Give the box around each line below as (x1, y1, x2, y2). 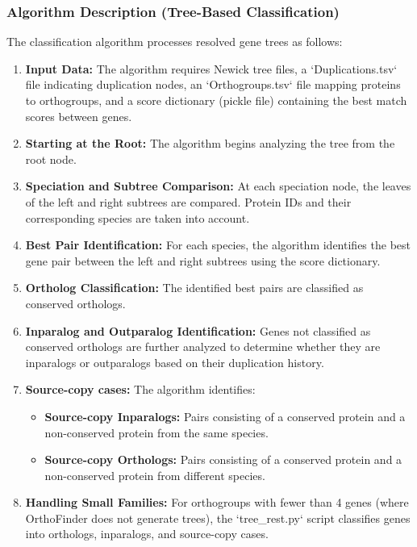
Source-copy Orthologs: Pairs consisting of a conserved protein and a (44, 451, 402, 468)
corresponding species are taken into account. (25, 209, 250, 226)
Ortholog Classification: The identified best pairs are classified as (25, 279, 364, 296)
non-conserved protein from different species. (44, 466, 265, 483)
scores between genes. (25, 107, 132, 124)
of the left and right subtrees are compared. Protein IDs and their (25, 193, 352, 210)
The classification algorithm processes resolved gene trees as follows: (6, 33, 343, 50)
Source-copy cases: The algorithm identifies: (25, 381, 256, 398)
